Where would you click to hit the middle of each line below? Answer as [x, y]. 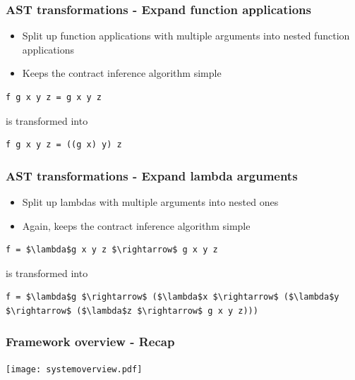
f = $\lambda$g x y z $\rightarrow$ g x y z [112, 250]
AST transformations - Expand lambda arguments [152, 175]
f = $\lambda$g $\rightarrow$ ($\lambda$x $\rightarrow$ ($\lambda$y [173, 297]
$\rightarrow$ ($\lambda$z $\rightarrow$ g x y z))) [132, 311]
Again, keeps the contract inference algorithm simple [136, 225]
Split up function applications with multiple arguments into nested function [186, 36]
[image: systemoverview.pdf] [74, 369]
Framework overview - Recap [90, 342]
